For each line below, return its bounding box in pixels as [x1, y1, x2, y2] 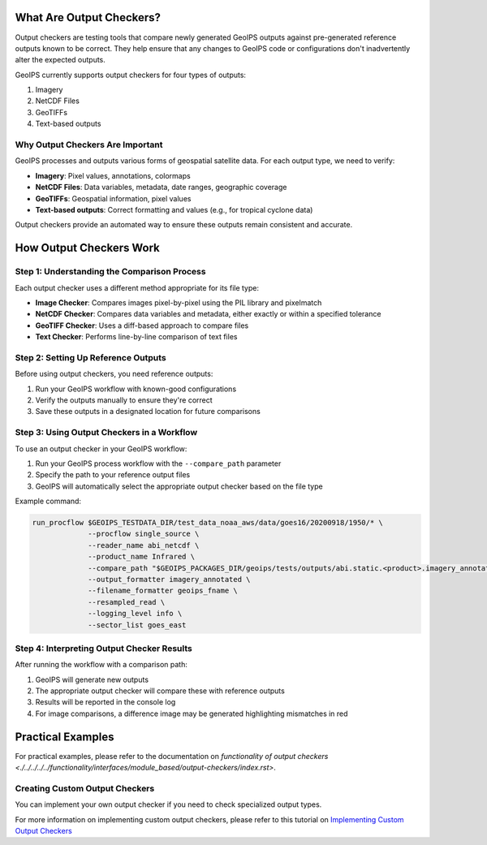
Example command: [15, 496, 81, 507]
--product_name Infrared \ [88, 552, 195, 562]
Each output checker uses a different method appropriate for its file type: [15, 282, 260, 292]
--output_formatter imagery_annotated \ [88, 575, 251, 584]
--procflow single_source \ [88, 529, 200, 539]
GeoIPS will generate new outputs [35, 675, 149, 684]
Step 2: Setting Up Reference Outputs [15, 351, 166, 363]
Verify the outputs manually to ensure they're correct [35, 394, 213, 405]
